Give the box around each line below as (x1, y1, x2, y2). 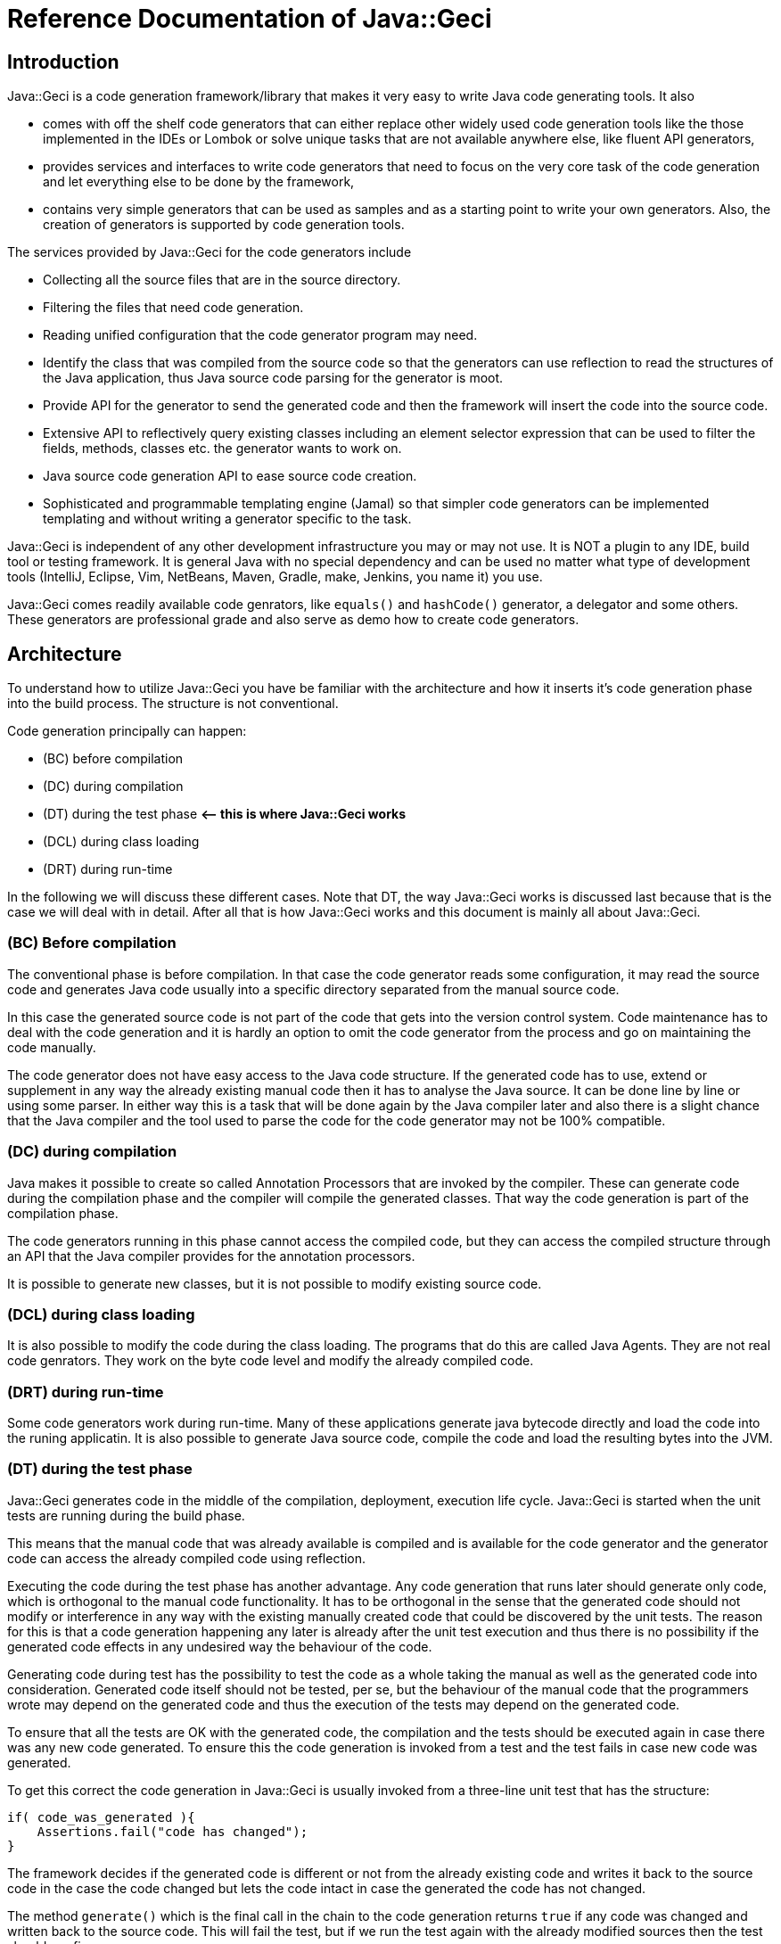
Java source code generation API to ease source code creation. (43, 468, 417, 484)
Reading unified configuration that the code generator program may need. (43, 327, 478, 343)
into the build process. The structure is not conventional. (7, 696, 339, 712)
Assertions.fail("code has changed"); (37, 1824, 308, 1839)
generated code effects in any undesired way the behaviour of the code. (7, 1638, 432, 1654)
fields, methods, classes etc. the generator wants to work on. (43, 441, 402, 457)
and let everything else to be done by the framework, (43, 174, 355, 190)
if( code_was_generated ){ (7, 1809, 195, 1825)
